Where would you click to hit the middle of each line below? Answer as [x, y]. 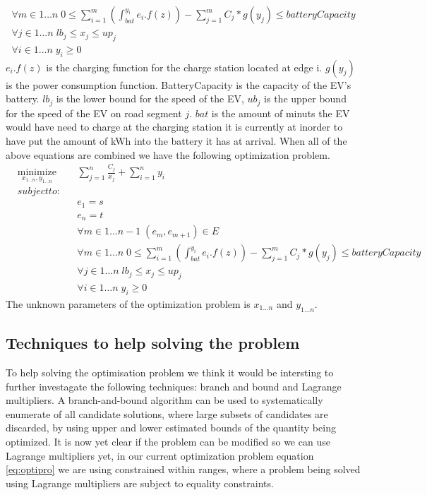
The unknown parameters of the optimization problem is [128, 303]
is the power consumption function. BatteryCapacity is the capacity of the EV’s [179, 84]
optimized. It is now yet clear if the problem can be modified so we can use [168, 441]
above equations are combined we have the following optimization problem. [168, 154]
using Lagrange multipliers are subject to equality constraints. [140, 483]
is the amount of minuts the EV [281, 113]
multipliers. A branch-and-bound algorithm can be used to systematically [164, 400]
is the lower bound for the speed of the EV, [150, 99]
